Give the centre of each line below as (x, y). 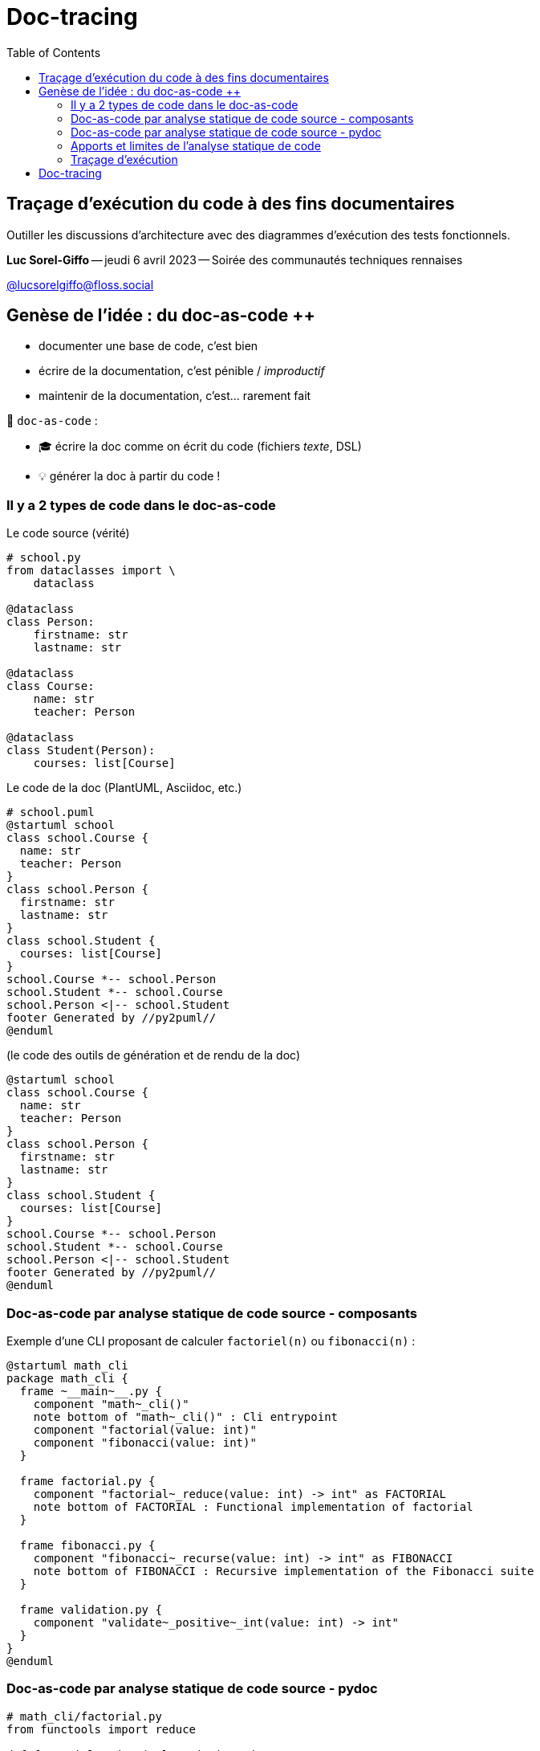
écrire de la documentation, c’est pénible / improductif (182, 371)
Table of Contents (54, 52)
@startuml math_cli (67, 1365)
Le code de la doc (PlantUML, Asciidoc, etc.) (124, 788)
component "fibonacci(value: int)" (145, 1442)
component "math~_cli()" (111, 1404)
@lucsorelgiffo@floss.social (80, 284)
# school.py (44, 558)
